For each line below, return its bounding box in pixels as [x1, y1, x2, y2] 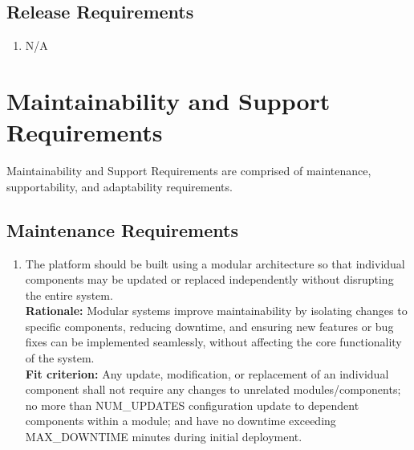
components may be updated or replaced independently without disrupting [25, 271, 394, 288]
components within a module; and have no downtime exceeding [25, 412, 336, 429]
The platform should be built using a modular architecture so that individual [25, 255, 405, 272]
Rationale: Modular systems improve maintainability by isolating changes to [25, 302, 408, 319]
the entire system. [25, 286, 113, 303]
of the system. [25, 350, 95, 366]
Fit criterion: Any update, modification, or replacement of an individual [25, 365, 389, 382]
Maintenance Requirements [6, 217, 238, 242]
